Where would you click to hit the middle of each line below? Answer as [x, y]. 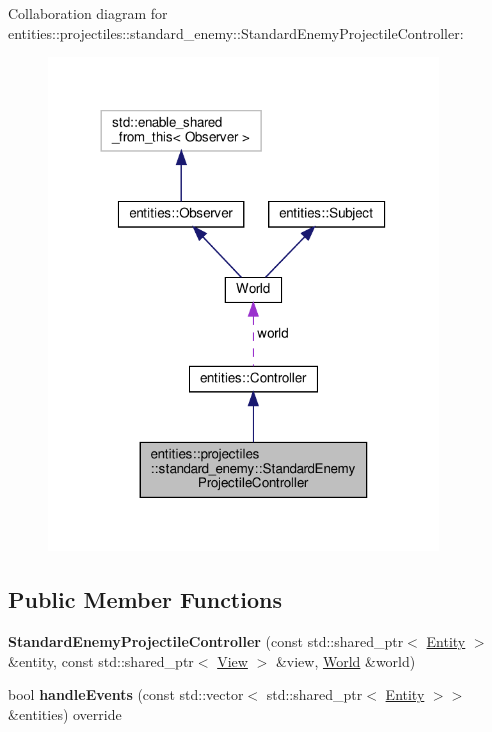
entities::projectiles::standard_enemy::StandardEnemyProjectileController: [236, 32]
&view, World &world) [345, 660]
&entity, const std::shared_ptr [101, 660]
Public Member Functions [145, 599]
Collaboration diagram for [88, 13]
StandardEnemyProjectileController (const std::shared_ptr [206, 641]
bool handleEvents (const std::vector [126, 694]
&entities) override [65, 714]
